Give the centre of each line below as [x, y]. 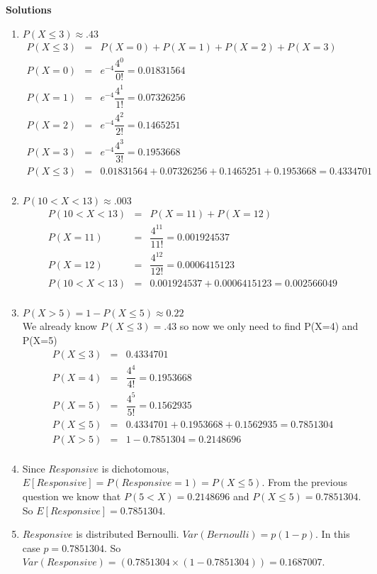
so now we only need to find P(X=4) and [269, 326]
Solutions [29, 9]
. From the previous [304, 482]
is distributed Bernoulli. [128, 534]
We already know [60, 326]
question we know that [72, 496]
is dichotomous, [135, 468]
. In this [333, 534]
